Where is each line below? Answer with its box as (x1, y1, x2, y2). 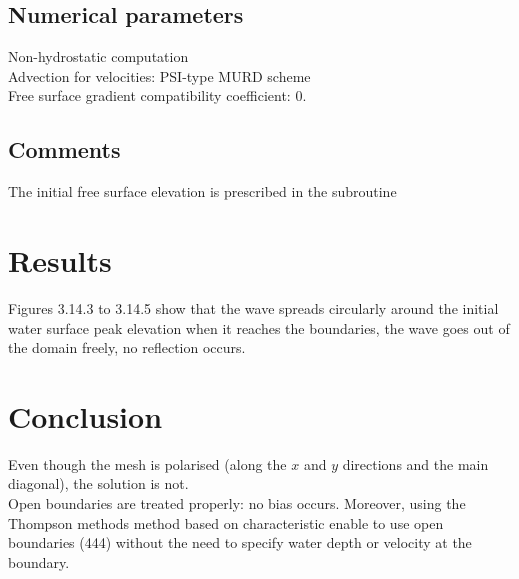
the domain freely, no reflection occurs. (8, 337, 246, 358)
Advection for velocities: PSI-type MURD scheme (8, 65, 311, 86)
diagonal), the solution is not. (8, 473, 189, 494)
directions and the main (342, 453, 489, 474)
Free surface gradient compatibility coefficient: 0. (8, 85, 307, 106)
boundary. (8, 551, 70, 572)
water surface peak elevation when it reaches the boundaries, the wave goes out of (8, 317, 510, 338)
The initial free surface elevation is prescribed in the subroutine (8, 181, 397, 202)
